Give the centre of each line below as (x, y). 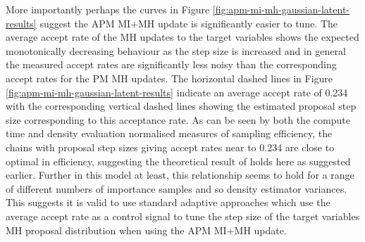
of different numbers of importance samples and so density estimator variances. (177, 188)
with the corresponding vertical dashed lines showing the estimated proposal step (181, 106)
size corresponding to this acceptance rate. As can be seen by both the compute (178, 119)
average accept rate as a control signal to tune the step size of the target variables (183, 216)
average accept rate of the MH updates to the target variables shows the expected (182, 37)
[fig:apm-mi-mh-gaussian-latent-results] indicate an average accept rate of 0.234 (177, 92)
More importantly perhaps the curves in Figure (108, 9)
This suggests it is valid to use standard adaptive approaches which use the (168, 202)
